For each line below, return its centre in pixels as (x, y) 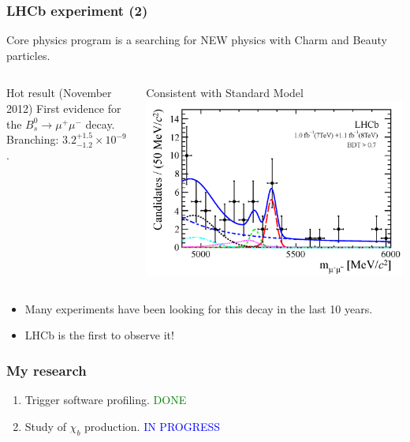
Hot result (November (59, 93)
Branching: (33, 139)
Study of (45, 426)
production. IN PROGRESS (153, 426)
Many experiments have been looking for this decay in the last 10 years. (199, 308)
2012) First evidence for (64, 108)
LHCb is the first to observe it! (99, 335)
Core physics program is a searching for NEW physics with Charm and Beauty (197, 40)
